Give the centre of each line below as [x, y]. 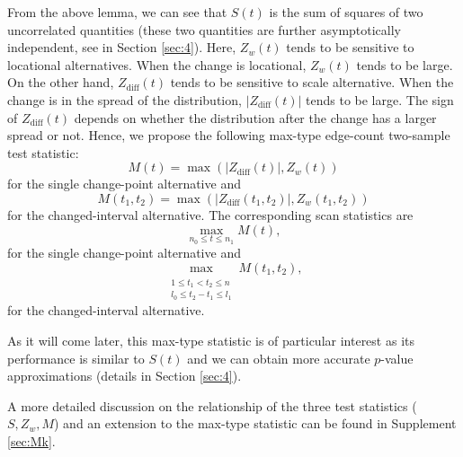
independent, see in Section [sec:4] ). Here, [122, 47]
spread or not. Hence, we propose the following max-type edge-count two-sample [229, 135]
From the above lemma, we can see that [117, 12]
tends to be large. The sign [380, 99]
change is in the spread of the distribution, [125, 99]
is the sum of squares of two [346, 12]
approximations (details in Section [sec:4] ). [125, 376]
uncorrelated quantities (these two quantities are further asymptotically [205, 29]
